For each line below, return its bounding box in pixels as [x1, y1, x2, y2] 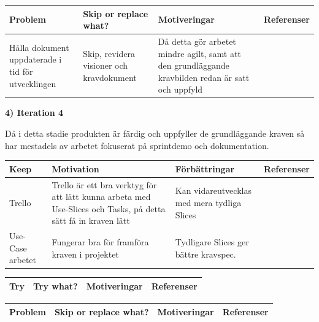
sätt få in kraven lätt [52, 214, 130, 227]
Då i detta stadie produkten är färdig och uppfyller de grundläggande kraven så [5, 127, 305, 139]
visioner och [83, 59, 128, 72]
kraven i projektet [52, 247, 119, 260]
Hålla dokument [9, 40, 69, 53]
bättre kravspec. [175, 247, 236, 260]
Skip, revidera [83, 47, 136, 59]
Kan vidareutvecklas [175, 184, 252, 197]
